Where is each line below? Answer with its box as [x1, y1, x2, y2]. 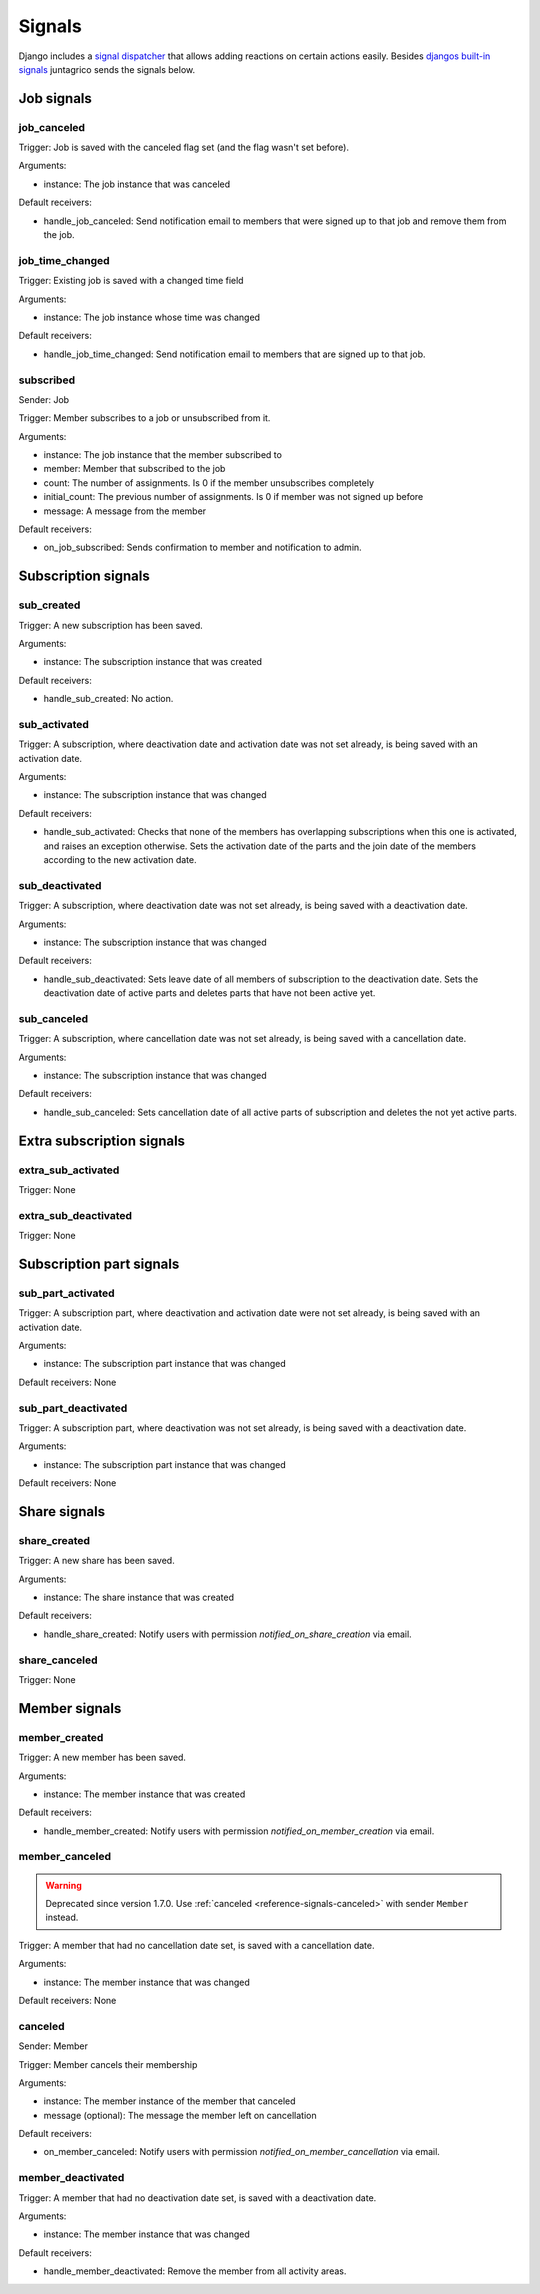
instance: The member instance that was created [43, 1788, 246, 1800]
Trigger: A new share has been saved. [18, 1555, 175, 1567]
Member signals [18, 1700, 122, 1717]
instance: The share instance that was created [43, 1591, 235, 1604]
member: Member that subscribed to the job [43, 463, 226, 475]
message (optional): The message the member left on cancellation [43, 2109, 317, 2121]
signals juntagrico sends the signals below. [18, 63, 196, 75]
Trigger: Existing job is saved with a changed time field [18, 275, 244, 287]
